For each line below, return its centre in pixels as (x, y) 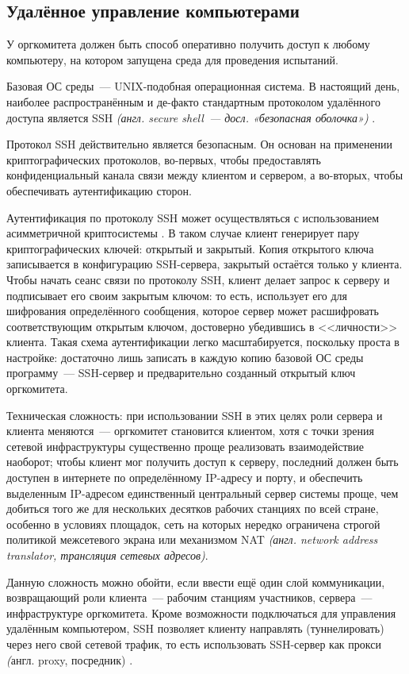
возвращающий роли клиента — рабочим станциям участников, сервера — (189, 597)
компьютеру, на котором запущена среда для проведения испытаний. (172, 59)
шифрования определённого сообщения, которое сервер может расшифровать (193, 311)
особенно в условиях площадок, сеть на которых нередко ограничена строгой (193, 524)
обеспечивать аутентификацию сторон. (99, 190)
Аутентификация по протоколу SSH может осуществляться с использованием (193, 217)
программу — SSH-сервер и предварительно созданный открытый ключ (181, 373)
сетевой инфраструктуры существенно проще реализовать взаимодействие (185, 446)
